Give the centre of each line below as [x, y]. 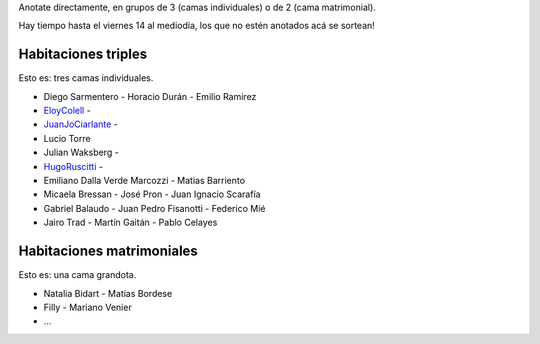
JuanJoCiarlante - [81, 124]
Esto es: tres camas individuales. [86, 78]
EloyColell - [67, 111]
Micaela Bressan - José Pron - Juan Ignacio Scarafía [152, 194]
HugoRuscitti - [73, 166]
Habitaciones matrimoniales [108, 251]
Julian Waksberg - [81, 152]
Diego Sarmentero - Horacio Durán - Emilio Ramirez [150, 96]
